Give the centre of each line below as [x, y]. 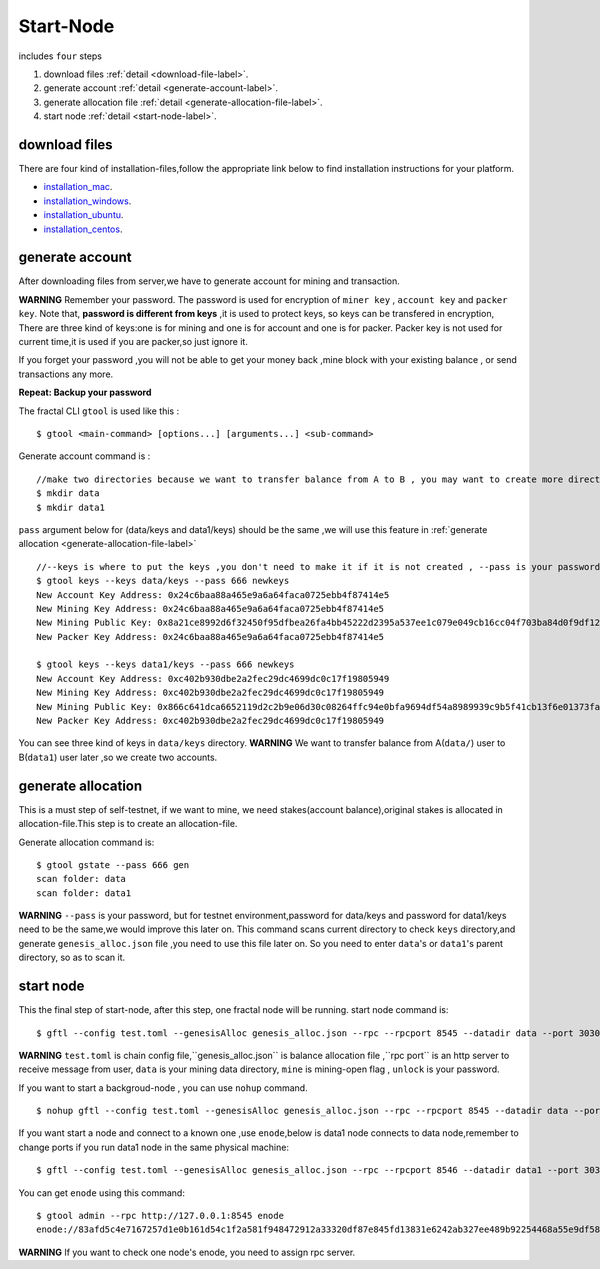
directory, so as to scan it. [71, 957]
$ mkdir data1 [70, 507]
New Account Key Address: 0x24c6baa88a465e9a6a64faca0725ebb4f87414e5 [213, 594]
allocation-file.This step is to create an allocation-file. [128, 824]
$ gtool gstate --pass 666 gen [113, 864]
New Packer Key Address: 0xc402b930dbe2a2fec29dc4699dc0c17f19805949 [210, 721]
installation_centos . [83, 229]
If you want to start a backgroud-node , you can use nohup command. [163, 1087]
